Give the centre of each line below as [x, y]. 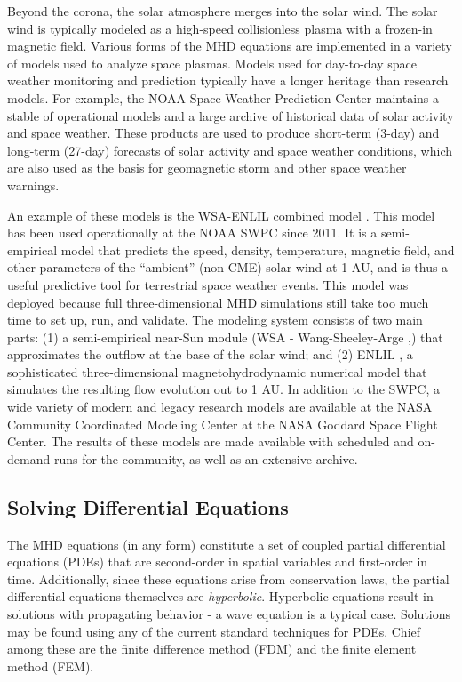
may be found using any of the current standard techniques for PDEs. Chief [214, 631]
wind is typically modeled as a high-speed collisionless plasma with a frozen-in [220, 28]
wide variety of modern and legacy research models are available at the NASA [220, 407]
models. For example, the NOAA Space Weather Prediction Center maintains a [223, 97]
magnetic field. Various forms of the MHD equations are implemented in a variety [230, 46]
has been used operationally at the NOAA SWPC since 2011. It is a [192, 233]
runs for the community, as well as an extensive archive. [206, 458]
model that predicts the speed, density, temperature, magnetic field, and [258, 249]
